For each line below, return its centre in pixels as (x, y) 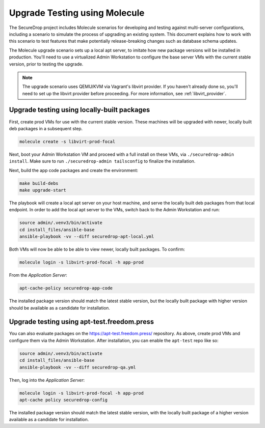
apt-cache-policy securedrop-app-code (66, 288)
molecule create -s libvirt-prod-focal (67, 142)
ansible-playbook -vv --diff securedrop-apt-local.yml (87, 237)
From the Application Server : (38, 275)
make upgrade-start (43, 190)
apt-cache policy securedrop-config (64, 400)
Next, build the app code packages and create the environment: (74, 170)
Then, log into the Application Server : (47, 380)
